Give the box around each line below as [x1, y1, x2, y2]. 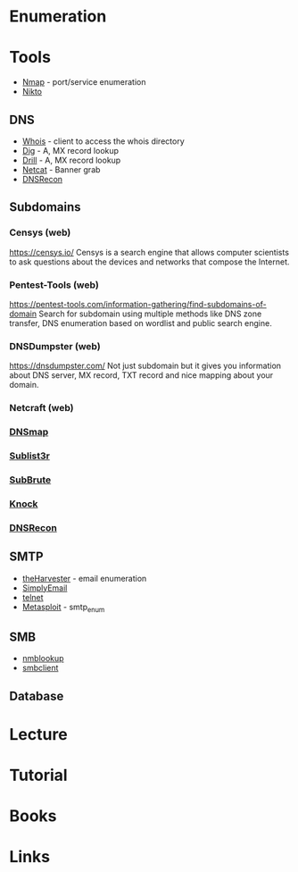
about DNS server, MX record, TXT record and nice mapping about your [9, 370, 274, 381]
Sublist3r [9, 449, 51, 462]
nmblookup [21, 653, 64, 664]
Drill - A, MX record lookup [21, 155, 121, 165]
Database [9, 688, 64, 703]
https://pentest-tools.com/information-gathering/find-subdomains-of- [9, 298, 268, 309]
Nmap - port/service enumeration [21, 77, 146, 88]
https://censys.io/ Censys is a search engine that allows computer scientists [9, 247, 290, 257]
